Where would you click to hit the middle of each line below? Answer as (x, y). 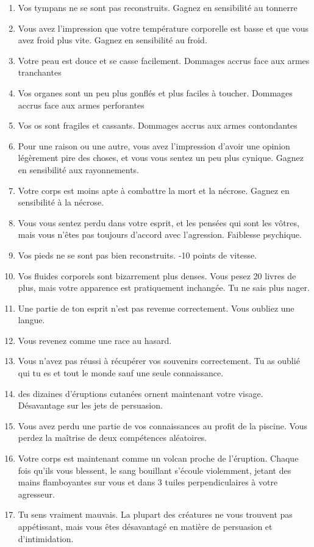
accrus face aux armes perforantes (81, 105)
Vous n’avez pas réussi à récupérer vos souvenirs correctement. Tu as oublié (159, 361)
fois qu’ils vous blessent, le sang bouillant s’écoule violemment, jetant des (155, 470)
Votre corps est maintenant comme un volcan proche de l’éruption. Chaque (158, 458)
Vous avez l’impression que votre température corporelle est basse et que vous (163, 28)
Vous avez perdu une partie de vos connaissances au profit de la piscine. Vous (163, 425)
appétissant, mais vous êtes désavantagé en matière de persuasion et (145, 526)
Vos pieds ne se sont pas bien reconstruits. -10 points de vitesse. (137, 255)
